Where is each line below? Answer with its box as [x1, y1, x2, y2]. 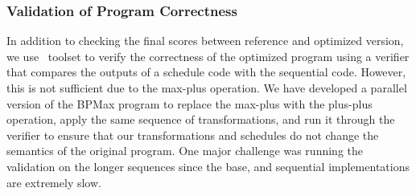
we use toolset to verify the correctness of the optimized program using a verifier [6, 47, 410, 64]
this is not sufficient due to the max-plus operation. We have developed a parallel [6, 80, 407, 96]
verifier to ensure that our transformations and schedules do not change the [6, 126, 379, 143]
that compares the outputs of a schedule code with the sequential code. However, [6, 63, 406, 80]
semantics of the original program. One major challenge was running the [6, 142, 363, 159]
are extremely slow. [6, 174, 101, 190]
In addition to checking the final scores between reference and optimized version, [6, 32, 404, 49]
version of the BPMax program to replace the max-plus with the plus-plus [6, 95, 373, 112]
